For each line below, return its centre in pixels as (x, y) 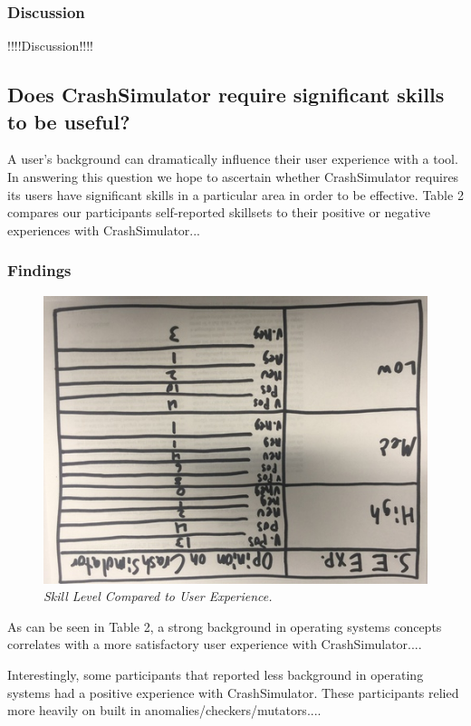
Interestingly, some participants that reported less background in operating (216, 674)
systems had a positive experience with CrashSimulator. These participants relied (233, 692)
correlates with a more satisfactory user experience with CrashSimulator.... (215, 644)
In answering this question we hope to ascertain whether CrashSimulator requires (233, 177)
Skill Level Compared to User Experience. (158, 596)
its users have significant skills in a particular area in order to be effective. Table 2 (235, 194)
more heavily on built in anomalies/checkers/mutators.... (164, 710)
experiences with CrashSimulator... (104, 229)
